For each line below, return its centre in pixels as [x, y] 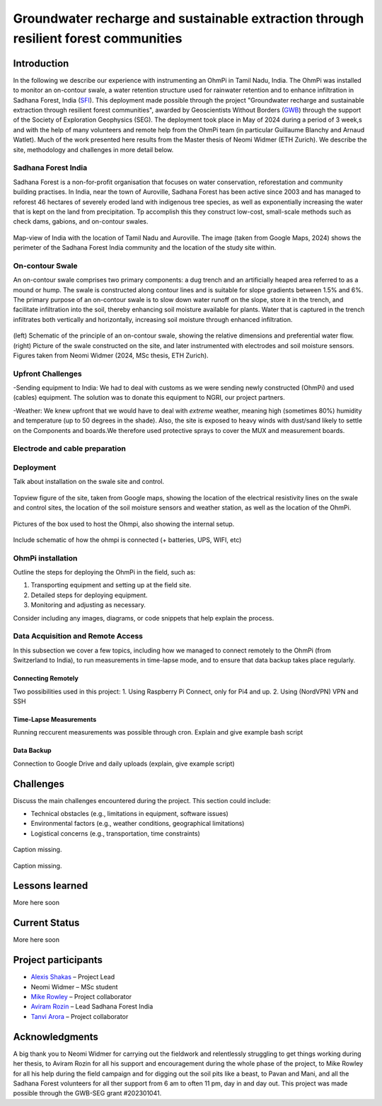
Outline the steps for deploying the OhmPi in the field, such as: [104, 572]
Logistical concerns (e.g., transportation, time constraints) [116, 833]
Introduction [41, 63]
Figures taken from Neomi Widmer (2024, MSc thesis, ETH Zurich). [111, 355]
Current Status [46, 923]
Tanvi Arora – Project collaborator [80, 1016]
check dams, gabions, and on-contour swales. [81, 221]
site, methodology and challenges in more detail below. [93, 149]
